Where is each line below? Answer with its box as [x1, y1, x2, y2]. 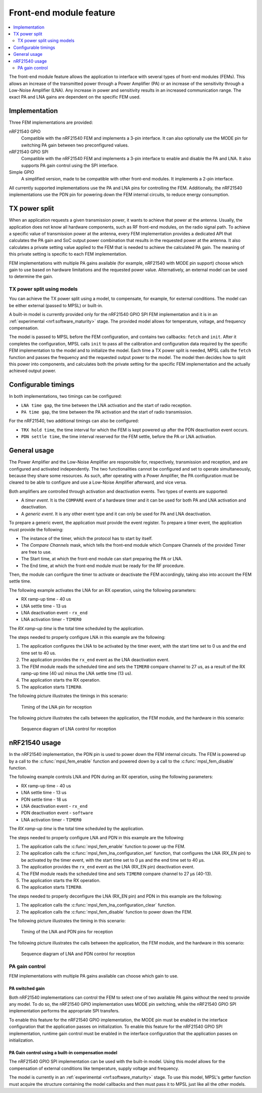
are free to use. [21, 549, 52, 555]
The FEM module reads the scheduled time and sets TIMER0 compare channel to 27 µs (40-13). [21, 871, 213, 877]
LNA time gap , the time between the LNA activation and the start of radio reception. [21, 402, 192, 408]
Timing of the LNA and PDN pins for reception [21, 929, 114, 935]
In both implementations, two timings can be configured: [9, 393, 122, 399]
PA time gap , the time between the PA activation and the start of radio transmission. [21, 409, 193, 415]
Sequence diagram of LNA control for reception [21, 726, 116, 732]
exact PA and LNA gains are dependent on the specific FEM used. [9, 94, 141, 100]
